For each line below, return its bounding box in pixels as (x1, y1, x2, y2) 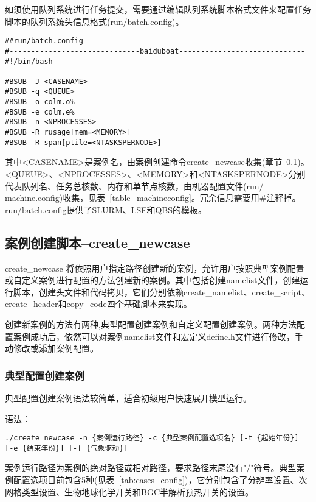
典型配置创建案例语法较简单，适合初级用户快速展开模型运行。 (5, 391, 252, 404)
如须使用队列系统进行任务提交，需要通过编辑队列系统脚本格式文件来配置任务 (5, 3, 311, 15)
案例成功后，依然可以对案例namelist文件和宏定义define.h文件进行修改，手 (13, 330, 303, 342)
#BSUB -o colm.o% (5, 97, 75, 107)
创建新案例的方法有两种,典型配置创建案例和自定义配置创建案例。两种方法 (5, 317, 297, 330)
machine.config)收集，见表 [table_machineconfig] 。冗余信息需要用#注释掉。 (5, 191, 301, 204)
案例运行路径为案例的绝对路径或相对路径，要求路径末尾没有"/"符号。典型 (5, 461, 297, 474)
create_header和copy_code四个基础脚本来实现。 (5, 297, 192, 310)
